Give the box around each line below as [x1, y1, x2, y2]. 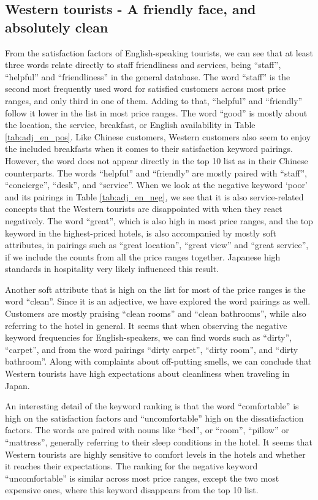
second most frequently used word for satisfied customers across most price [5, 82, 286, 95]
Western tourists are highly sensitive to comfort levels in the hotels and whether [5, 447, 306, 460]
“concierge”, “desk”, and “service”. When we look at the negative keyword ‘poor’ [5, 178, 308, 191]
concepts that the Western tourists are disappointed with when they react [5, 202, 282, 215]
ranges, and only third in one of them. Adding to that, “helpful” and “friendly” [5, 94, 303, 107]
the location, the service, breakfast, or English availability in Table [5, 118, 256, 131]
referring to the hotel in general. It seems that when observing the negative [5, 319, 287, 331]
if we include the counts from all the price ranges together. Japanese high [5, 250, 281, 263]
